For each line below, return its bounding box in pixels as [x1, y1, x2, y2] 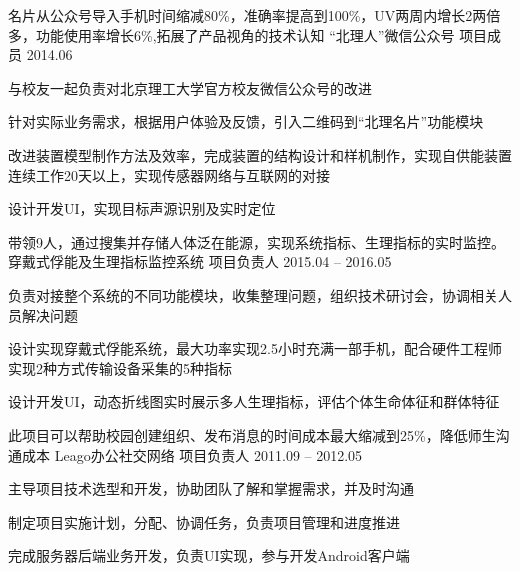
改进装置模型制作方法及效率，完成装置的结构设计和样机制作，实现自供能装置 [8, 144, 512, 165]
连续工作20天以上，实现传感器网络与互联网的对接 [8, 164, 330, 185]
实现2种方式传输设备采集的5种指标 [8, 357, 232, 378]
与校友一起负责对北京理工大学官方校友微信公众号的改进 [8, 77, 372, 98]
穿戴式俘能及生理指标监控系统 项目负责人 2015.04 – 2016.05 [8, 251, 392, 272]
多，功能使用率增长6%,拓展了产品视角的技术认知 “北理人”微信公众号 [8, 24, 455, 45]
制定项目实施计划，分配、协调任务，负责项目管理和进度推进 [8, 511, 400, 532]
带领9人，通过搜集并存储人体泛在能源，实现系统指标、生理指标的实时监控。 [8, 231, 505, 252]
